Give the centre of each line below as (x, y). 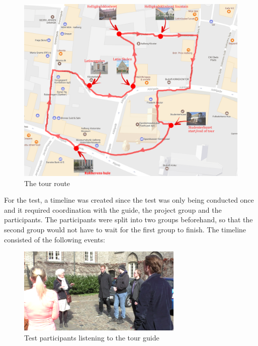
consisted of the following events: (55, 239)
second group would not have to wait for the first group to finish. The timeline (125, 229)
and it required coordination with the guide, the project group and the (113, 209)
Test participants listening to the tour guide (92, 337)
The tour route (47, 183)
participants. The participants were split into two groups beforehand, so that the (128, 220)
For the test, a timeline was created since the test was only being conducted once (129, 200)
